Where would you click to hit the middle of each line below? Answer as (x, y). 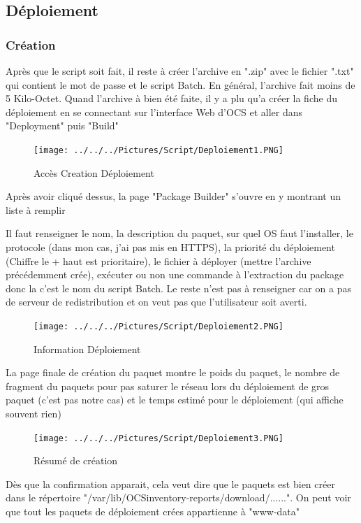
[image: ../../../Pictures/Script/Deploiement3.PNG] (159, 438)
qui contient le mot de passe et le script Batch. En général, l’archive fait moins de (180, 84)
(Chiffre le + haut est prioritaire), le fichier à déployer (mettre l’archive (159, 260)
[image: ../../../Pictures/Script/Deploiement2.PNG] (159, 326)
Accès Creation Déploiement (94, 172)
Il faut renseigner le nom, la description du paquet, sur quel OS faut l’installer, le (179, 233)
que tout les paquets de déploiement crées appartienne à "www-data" (153, 511)
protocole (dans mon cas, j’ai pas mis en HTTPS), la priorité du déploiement (170, 247)
